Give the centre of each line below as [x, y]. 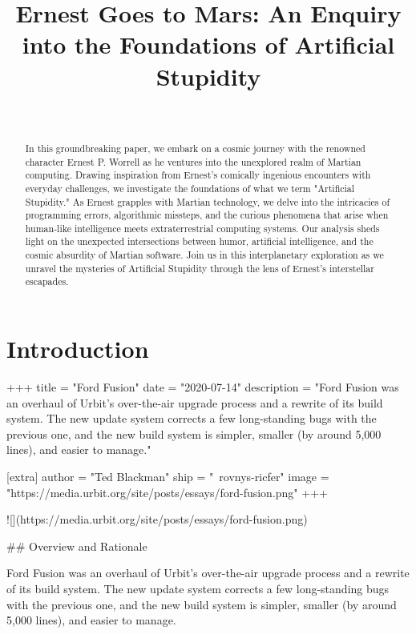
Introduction [78, 349]
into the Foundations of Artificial [208, 44]
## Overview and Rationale [77, 546]
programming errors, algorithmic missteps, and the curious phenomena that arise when [207, 215]
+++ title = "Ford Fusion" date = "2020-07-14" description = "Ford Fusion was [203, 387]
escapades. [47, 281]
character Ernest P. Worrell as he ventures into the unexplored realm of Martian [193, 161]
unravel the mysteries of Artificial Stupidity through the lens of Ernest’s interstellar [200, 268]
